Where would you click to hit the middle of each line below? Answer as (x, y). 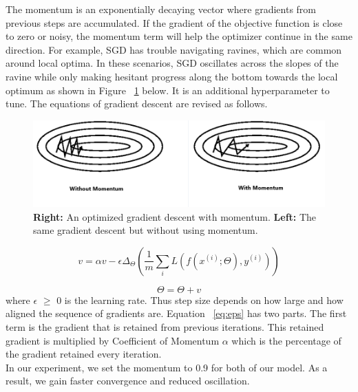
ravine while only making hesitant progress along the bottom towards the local (172, 76)
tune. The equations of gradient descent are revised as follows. (137, 104)
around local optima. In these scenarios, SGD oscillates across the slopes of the (172, 63)
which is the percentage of (286, 340)
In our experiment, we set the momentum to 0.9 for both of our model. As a (167, 367)
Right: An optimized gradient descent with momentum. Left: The (175, 216)
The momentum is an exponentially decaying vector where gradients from (161, 9)
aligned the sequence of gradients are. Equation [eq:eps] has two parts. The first (176, 313)
